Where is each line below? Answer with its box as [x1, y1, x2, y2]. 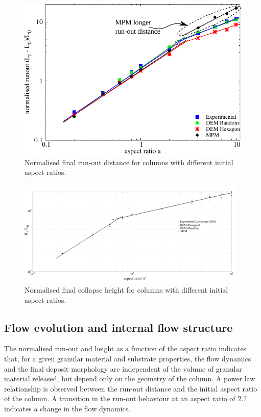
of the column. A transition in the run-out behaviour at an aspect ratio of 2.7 [4, 393, 247, 404]
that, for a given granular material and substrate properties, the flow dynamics [4, 353, 251, 364]
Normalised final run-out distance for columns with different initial [25, 157, 233, 167]
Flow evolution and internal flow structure [4, 319, 233, 335]
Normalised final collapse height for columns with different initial [25, 284, 228, 295]
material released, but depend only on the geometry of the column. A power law [4, 373, 255, 384]
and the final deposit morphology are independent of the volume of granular [4, 363, 242, 374]
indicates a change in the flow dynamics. [4, 403, 131, 413]
